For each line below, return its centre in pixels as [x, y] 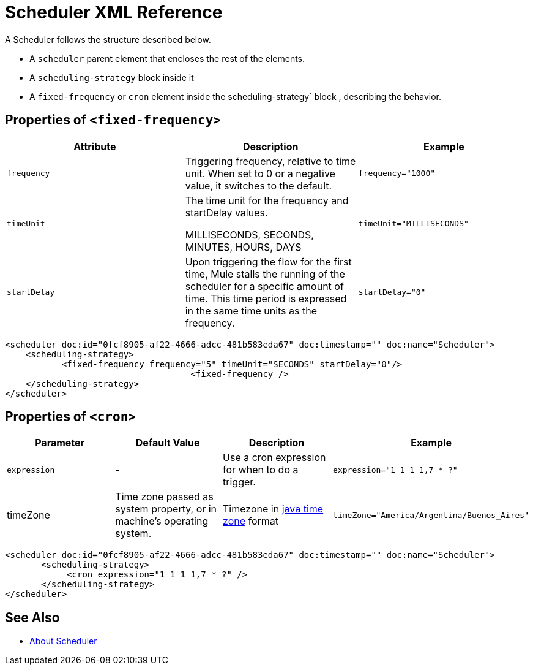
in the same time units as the [251, 310]
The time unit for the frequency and [267, 200]
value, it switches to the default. [259, 185]
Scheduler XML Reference [114, 12]
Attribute [95, 146]
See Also [32, 617]
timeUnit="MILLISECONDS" [413, 224]
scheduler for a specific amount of [264, 286]
